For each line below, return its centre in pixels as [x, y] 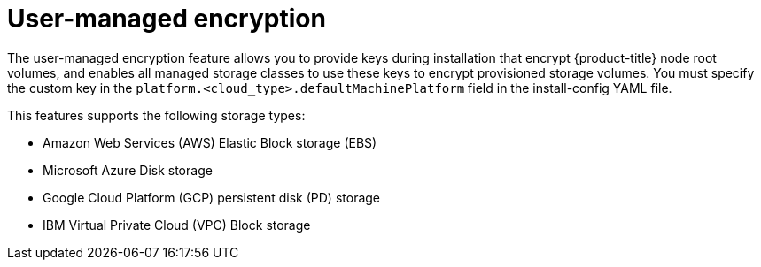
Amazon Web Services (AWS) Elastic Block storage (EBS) [210, 142]
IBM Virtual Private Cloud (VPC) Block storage [177, 225]
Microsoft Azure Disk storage [128, 170]
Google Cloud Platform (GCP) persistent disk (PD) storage [212, 197]
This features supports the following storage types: [156, 115]
